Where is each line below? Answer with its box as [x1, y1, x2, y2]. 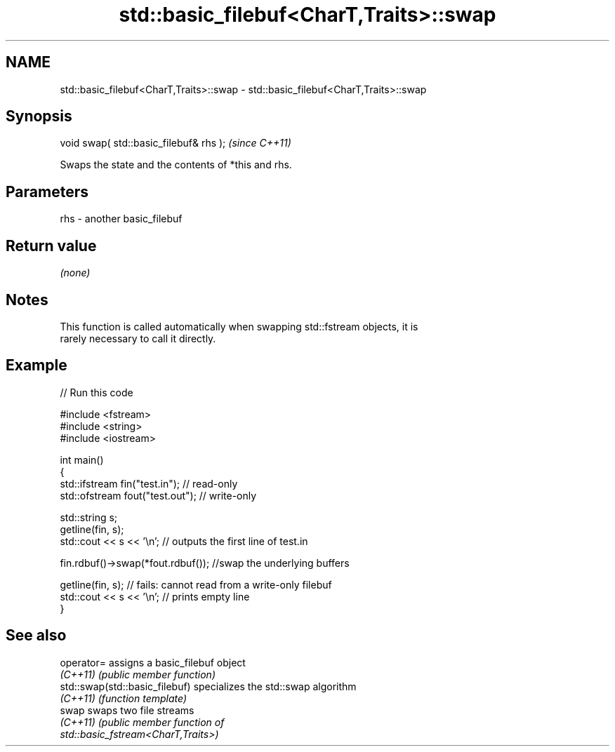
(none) [60, 267, 91, 279]
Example [6, 356, 67, 375]
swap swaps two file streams [60, 704, 194, 716]
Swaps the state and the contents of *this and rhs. [60, 159, 292, 171]
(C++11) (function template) [60, 692, 187, 704]
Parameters [6, 182, 88, 201]
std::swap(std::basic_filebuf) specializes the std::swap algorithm [60, 680, 357, 692]
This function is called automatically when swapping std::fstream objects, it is [60, 320, 418, 333]
